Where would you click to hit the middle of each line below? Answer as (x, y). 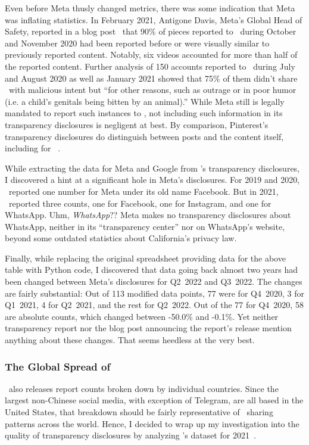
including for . (33, 148)
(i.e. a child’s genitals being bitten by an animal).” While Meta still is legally (145, 101)
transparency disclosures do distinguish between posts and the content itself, (144, 136)
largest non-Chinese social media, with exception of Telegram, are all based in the (154, 400)
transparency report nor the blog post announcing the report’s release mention (148, 328)
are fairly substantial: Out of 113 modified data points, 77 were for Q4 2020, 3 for (154, 293)
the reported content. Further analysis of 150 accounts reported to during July (150, 66)
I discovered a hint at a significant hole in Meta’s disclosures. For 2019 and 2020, (152, 180)
